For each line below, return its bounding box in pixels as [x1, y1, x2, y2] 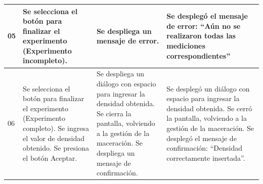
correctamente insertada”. [166, 152, 245, 163]
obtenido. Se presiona [23, 143, 89, 153]
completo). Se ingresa [23, 123, 89, 133]
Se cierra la [96, 108, 131, 118]
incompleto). [23, 55, 67, 66]
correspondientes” [166, 50, 231, 61]
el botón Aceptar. [23, 152, 77, 163]
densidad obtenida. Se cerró [166, 103, 252, 113]
